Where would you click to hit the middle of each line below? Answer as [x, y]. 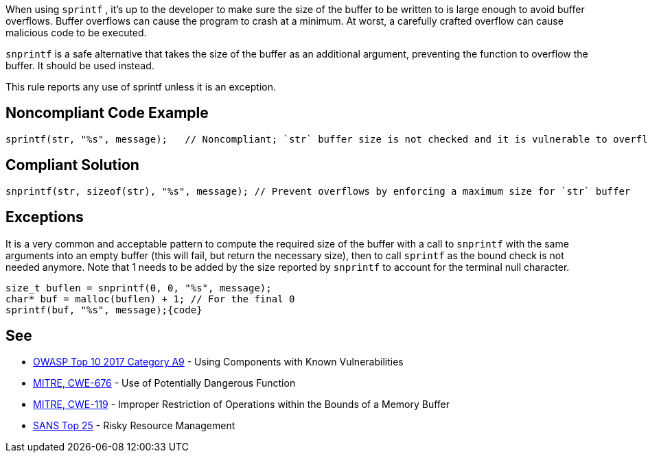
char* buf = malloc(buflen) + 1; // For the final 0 [150, 299]
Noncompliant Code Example [107, 113]
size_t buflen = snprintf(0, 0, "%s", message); [139, 288]
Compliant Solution [72, 165]
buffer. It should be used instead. [80, 65]
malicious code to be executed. [76, 33]
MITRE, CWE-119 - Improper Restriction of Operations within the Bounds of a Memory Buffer [242, 405]
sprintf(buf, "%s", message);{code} [104, 310]
